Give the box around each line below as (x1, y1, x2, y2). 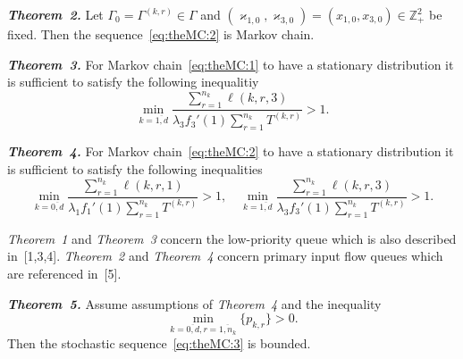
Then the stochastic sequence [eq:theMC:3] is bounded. (7, 334, 311, 353)
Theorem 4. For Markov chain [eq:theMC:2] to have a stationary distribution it (7, 142, 454, 161)
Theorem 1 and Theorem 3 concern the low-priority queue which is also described (7, 229, 457, 247)
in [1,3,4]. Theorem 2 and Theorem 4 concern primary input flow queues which (7, 246, 443, 265)
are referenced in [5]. (7, 263, 122, 282)
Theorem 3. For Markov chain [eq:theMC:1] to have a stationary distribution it (7, 54, 454, 73)
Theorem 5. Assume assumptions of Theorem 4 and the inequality (7, 294, 382, 313)
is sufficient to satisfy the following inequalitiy (7, 72, 259, 91)
